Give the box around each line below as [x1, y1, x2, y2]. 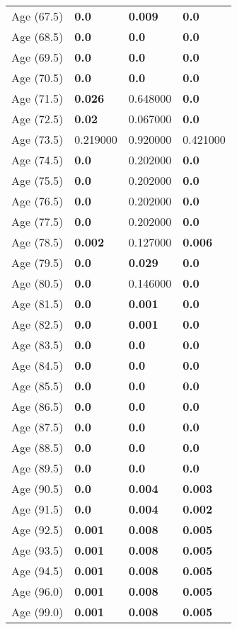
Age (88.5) [11, 439, 64, 455]
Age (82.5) [11, 316, 64, 332]
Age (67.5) [11, 8, 64, 24]
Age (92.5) [11, 521, 64, 538]
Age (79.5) [11, 254, 64, 271]
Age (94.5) [11, 562, 64, 579]
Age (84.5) [11, 357, 64, 373]
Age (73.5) [11, 131, 64, 147]
